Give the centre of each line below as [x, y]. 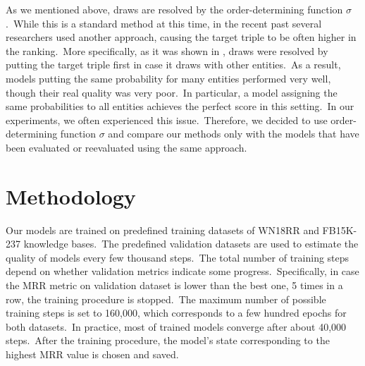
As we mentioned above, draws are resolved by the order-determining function [174, 9]
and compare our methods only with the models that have [234, 134]
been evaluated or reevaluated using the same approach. [126, 147]
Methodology [71, 196]
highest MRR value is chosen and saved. [92, 354]
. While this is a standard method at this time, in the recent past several [164, 23]
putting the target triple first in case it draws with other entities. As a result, [173, 65]
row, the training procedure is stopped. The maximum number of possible [166, 299]
